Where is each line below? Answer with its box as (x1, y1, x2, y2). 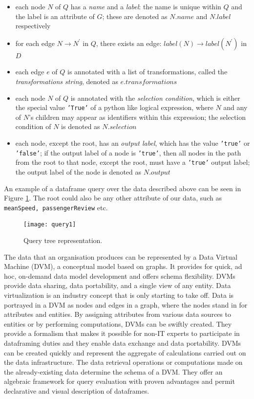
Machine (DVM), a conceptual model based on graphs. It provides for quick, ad (4, 261, 242, 271)
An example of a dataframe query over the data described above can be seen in (4, 183, 241, 193)
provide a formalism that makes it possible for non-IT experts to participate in (4, 328, 240, 338)
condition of (15, 121, 51, 132)
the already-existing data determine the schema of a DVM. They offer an (4, 366, 223, 377)
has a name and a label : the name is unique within (70, 1, 221, 11)
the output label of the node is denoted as (15, 166, 142, 177)
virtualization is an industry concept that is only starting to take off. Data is (4, 290, 234, 300)
